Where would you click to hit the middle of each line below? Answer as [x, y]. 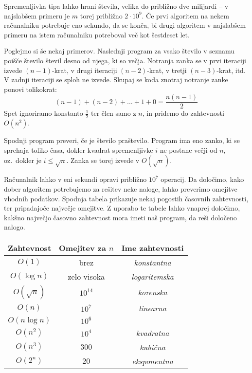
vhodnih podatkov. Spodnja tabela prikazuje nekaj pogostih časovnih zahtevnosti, [126, 198]
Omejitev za [82, 248]
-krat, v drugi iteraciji [85, 70]
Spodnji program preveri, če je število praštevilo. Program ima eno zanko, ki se [122, 140]
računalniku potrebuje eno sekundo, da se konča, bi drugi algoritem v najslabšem [125, 25]
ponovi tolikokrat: [30, 89]
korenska [153, 292]
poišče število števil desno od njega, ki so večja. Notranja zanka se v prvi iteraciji [125, 60]
